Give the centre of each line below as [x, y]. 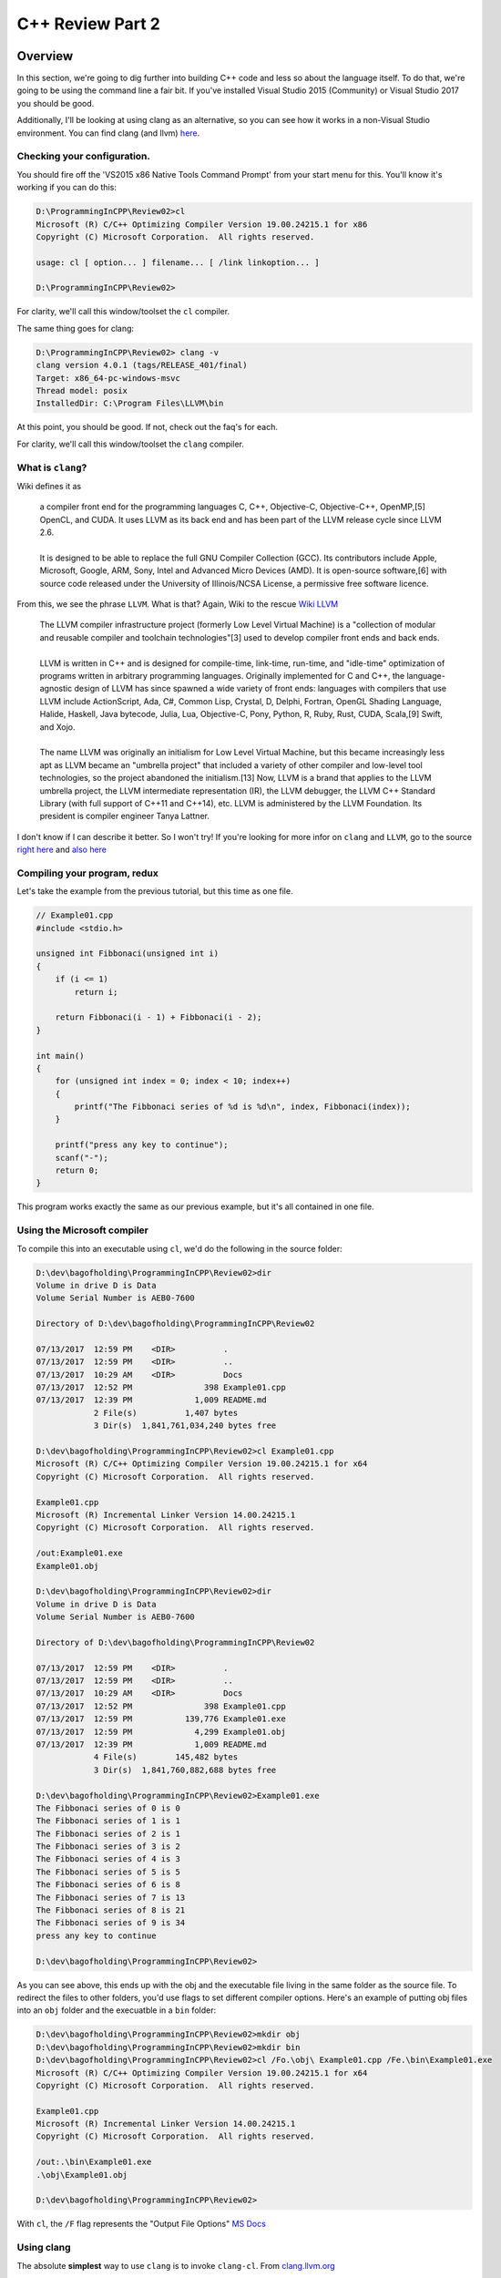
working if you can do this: [67, 188]
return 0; [77, 1170]
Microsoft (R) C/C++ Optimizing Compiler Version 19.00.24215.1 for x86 [202, 224]
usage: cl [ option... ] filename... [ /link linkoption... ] [178, 262]
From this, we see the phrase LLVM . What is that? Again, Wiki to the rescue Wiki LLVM [178, 604]
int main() [60, 1056]
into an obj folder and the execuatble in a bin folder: [117, 2010]
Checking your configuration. [83, 157]
